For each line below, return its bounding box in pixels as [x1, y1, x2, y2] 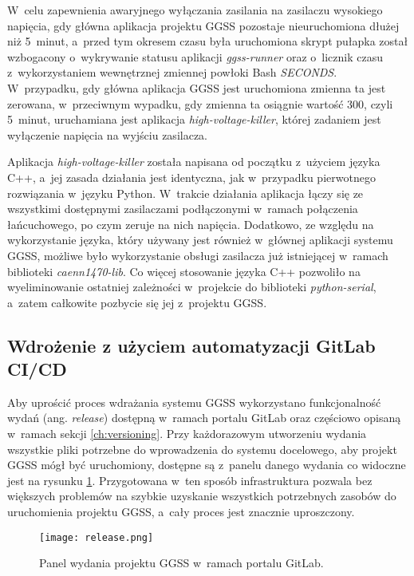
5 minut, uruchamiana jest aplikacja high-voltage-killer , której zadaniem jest [7, 111, 381, 128]
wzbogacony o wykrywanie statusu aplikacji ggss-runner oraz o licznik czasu [7, 48, 383, 65]
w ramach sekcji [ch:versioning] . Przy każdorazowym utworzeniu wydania [7, 425, 367, 442]
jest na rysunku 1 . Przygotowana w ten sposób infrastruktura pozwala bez [7, 471, 373, 488]
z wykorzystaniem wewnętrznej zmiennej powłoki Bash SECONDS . [7, 64, 337, 81]
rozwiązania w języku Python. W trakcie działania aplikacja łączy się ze [7, 184, 364, 201]
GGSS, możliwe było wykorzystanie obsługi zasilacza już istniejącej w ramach [7, 247, 388, 263]
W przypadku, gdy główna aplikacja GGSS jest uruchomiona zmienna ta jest [7, 79, 386, 96]
